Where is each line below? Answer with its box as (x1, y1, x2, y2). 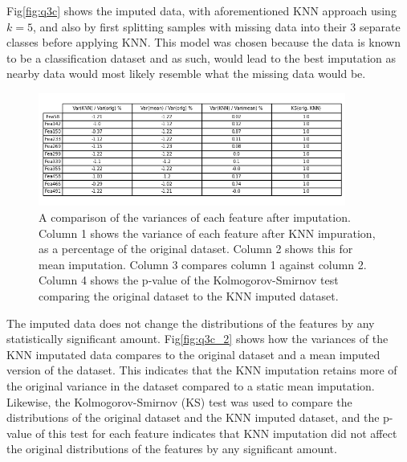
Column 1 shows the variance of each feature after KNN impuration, (39, 224, 376, 241)
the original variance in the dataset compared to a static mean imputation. (6, 377, 375, 394)
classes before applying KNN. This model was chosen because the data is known (6, 34, 401, 51)
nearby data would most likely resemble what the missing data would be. (6, 65, 366, 82)
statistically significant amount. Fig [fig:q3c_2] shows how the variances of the (6, 330, 389, 347)
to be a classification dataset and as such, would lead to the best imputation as (6, 49, 397, 66)
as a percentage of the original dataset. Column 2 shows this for (39, 240, 353, 257)
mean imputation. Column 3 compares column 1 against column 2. (39, 256, 367, 272)
